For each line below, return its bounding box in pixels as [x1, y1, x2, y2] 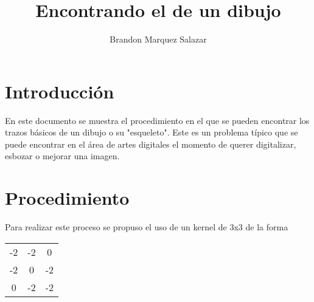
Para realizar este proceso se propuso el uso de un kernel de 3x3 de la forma [5, 221, 288, 233]
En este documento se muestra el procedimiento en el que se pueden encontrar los [5, 114, 310, 126]
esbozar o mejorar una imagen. [5, 149, 120, 162]
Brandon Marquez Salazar [110, 33, 207, 46]
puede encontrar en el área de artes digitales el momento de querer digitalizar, [5, 137, 296, 150]
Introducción [5, 78, 114, 103]
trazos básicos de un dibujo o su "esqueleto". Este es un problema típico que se [5, 126, 298, 139]
